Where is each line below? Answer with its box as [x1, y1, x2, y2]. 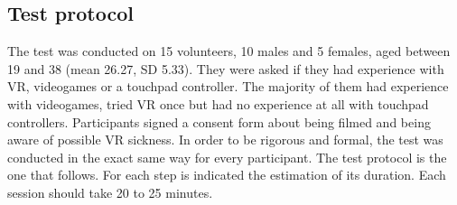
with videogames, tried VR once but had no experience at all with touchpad [7, 94, 429, 113]
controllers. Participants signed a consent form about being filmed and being [7, 112, 431, 131]
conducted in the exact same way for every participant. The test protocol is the [7, 147, 447, 166]
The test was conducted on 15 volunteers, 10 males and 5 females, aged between [7, 42, 451, 61]
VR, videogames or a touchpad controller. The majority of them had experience [7, 77, 449, 96]
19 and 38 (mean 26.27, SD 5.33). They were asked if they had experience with [7, 59, 444, 78]
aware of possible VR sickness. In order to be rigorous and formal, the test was [7, 130, 443, 149]
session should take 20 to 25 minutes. [7, 182, 213, 201]
